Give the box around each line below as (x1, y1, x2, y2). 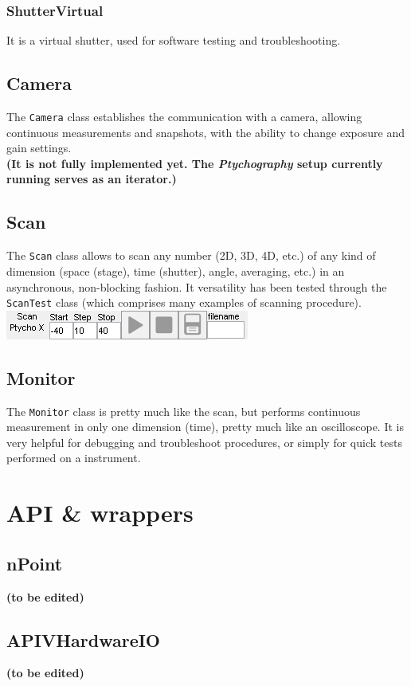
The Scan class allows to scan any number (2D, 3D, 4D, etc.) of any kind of (6, 247, 376, 264)
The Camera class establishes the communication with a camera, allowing (6, 108, 362, 125)
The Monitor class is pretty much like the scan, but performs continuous (6, 402, 361, 419)
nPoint (6, 551, 63, 575)
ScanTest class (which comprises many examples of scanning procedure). (6, 294, 362, 311)
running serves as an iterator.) (6, 171, 177, 187)
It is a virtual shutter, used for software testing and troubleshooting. (6, 32, 341, 49)
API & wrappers (6, 496, 194, 529)
